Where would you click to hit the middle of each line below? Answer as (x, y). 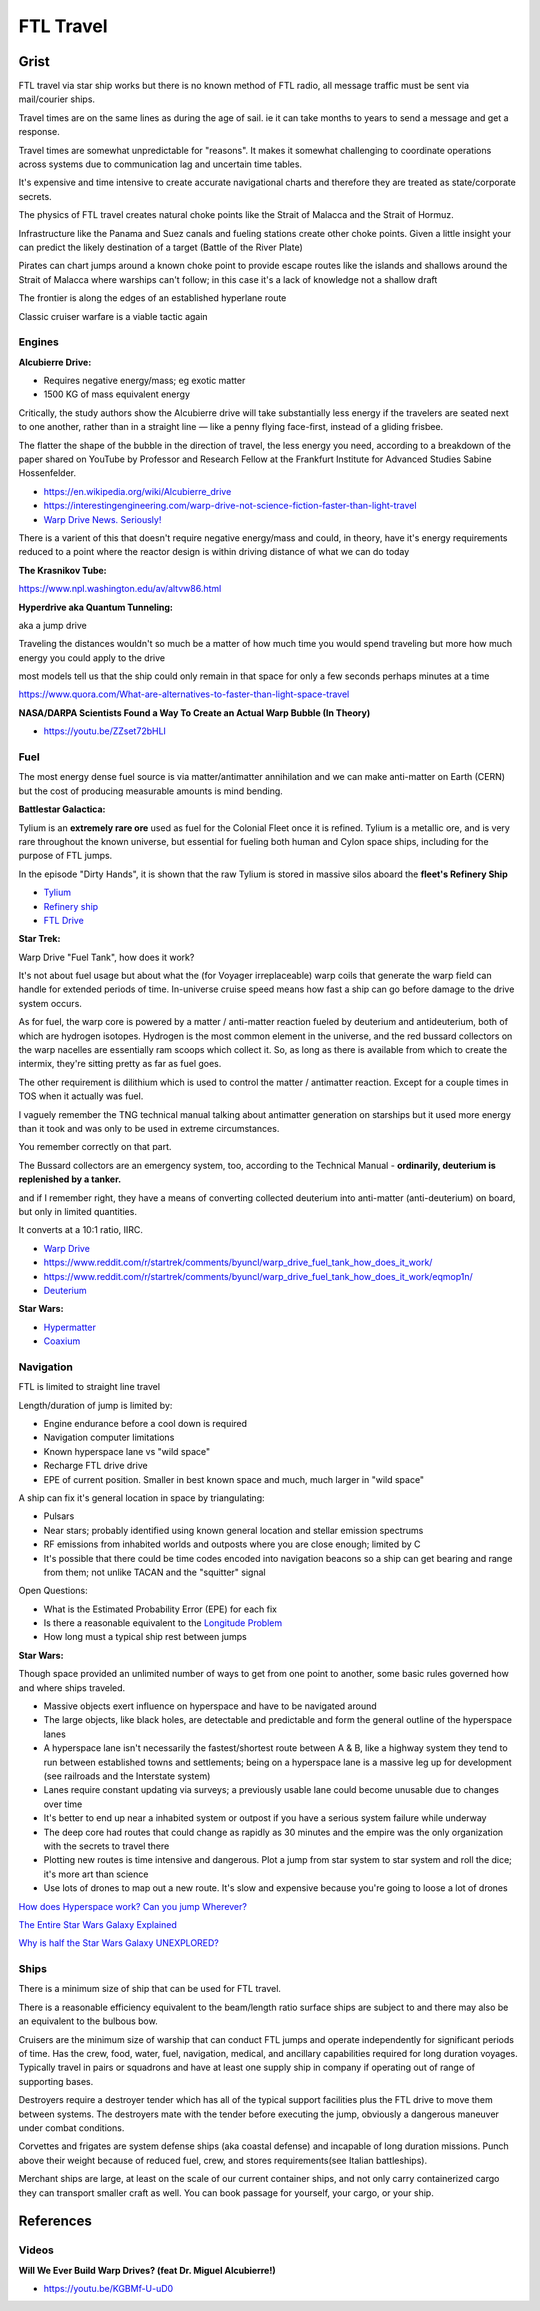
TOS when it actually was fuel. (81, 1096)
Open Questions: (53, 1591)
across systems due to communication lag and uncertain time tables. (160, 164)
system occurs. (50, 1003)
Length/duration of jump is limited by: (95, 1405)
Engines (38, 342)
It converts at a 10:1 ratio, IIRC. (81, 1230)
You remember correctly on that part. (95, 1147)
